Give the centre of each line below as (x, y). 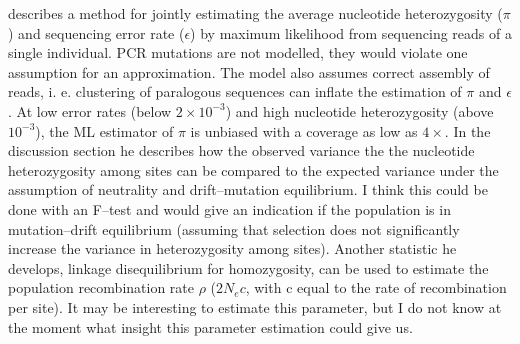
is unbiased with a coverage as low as (304, 130)
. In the (467, 130)
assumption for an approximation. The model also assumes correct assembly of (249, 71)
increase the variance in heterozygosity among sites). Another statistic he (232, 248)
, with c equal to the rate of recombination (376, 287)
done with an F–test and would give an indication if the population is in (229, 208)
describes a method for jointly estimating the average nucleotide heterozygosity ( (255, 13)
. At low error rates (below (90, 110)
